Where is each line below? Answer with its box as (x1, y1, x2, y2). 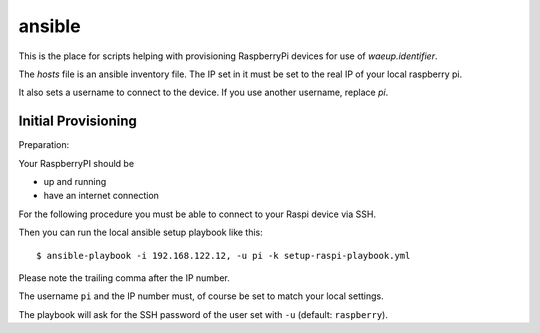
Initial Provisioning (18, 113, 137, 130)
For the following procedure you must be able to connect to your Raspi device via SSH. (18, 208, 377, 220)
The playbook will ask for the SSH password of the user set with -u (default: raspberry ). (18, 308, 389, 320)
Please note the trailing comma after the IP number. (18, 271, 230, 284)
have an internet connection (43, 190, 160, 202)
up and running (43, 176, 107, 188)
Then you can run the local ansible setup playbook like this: (18, 226, 264, 239)
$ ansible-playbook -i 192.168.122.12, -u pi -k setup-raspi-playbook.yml (36, 250, 411, 261)
